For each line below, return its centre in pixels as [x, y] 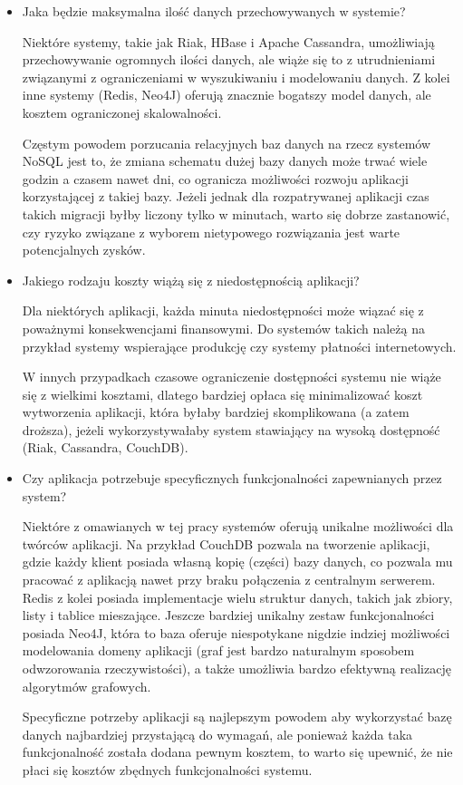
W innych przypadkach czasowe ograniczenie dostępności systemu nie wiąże [231, 377]
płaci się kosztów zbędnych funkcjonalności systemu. [167, 769]
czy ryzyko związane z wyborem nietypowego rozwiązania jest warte [211, 232]
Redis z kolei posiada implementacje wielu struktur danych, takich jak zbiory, [237, 597]
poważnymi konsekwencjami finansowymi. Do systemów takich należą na [223, 328]
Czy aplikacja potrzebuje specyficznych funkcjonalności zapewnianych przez [232, 478]
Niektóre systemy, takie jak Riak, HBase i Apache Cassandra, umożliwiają [228, 41]
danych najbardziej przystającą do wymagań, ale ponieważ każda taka [217, 734]
